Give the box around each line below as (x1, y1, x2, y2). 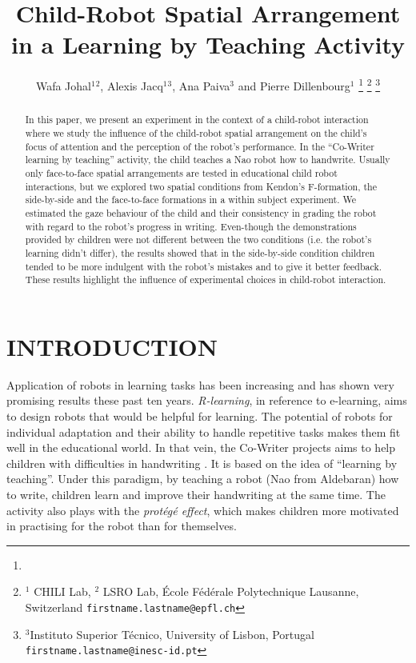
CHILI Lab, (34, 583, 91, 600)
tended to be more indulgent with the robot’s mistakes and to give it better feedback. (25, 259, 382, 273)
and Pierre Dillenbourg (238, 77, 350, 94)
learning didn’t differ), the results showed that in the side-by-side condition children (25, 246, 375, 259)
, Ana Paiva (172, 77, 230, 94)
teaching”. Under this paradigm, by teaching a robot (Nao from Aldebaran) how (6, 470, 399, 487)
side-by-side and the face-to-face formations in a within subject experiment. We (25, 193, 356, 206)
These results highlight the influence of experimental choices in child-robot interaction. (25, 273, 386, 286)
